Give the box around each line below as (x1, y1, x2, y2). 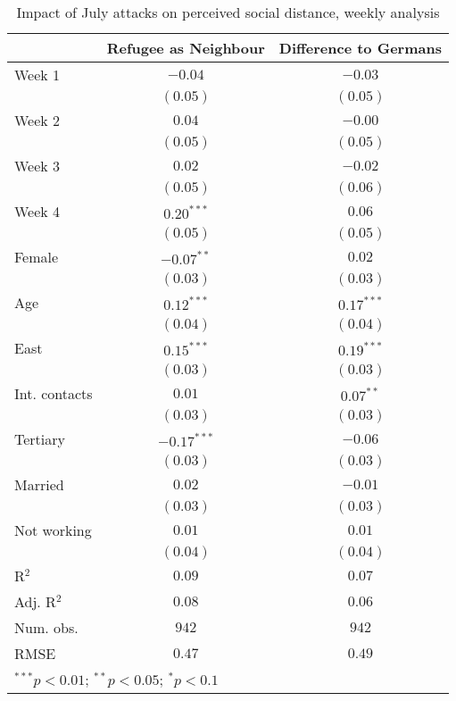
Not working (14, 520, 92, 540)
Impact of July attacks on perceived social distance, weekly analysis (16, 2, 440, 22)
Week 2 (14, 110, 61, 130)
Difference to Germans (278, 38, 442, 58)
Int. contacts (14, 383, 93, 404)
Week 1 (14, 64, 61, 85)
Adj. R (14, 591, 56, 612)
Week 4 (14, 201, 61, 221)
